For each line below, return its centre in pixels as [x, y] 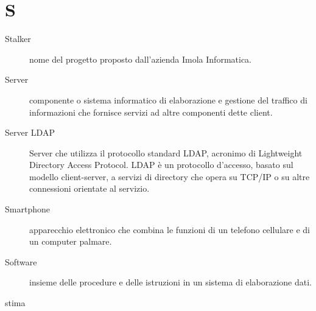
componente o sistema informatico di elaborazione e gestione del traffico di [168, 100]
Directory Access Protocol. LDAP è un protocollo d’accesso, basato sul [161, 165]
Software [21, 261]
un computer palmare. [71, 241]
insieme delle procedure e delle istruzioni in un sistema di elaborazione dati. [171, 282]
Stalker [18, 39]
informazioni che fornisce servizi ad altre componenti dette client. [151, 112]
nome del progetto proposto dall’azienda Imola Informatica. [140, 59]
